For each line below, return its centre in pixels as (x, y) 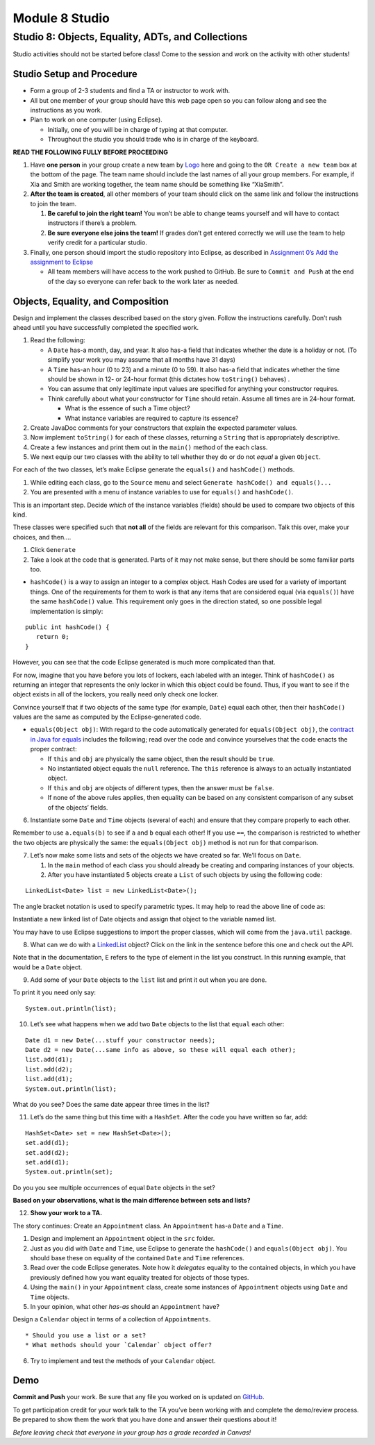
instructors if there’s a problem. (92, 223)
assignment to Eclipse (62, 262)
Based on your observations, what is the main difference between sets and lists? (132, 1201)
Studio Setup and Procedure (75, 74)
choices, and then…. (42, 537)
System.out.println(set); (69, 1172)
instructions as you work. (66, 110)
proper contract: (53, 749)
